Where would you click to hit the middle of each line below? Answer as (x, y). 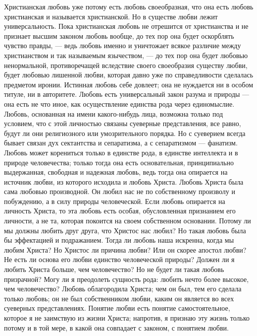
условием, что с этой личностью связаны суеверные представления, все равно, (123, 123)
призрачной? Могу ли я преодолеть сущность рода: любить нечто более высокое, (127, 279)
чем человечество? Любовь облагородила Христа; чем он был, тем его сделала (123, 289)
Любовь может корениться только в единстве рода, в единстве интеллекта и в (121, 152)
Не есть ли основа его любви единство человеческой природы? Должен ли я (119, 259)
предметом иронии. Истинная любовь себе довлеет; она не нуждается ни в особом (129, 84)
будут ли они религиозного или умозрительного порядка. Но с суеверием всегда (125, 133)
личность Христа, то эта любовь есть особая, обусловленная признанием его (120, 211)
